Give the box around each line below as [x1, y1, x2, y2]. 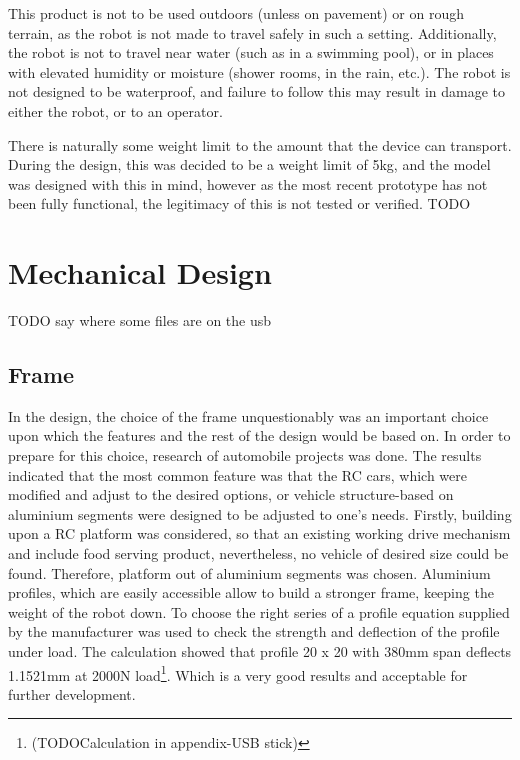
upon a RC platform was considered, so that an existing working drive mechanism [8, 523, 511, 544]
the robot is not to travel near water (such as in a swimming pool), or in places [8, 42, 494, 63]
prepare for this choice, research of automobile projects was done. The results [8, 445, 482, 466]
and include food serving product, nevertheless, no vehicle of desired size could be [8, 543, 509, 564]
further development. [8, 683, 136, 704]
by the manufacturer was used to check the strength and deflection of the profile [8, 621, 500, 642]
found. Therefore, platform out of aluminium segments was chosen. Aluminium [8, 562, 491, 583]
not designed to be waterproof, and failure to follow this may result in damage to [8, 81, 506, 102]
